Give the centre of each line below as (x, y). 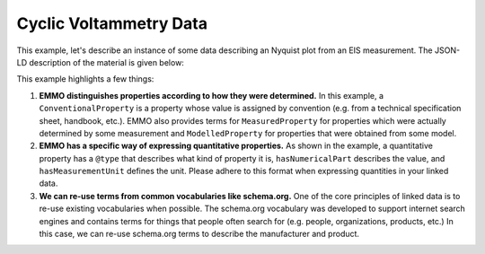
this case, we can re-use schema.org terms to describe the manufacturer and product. (199, 234)
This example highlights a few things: (85, 79)
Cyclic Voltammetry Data (112, 23)
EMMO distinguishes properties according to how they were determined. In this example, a (212, 95)
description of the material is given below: (106, 62)
